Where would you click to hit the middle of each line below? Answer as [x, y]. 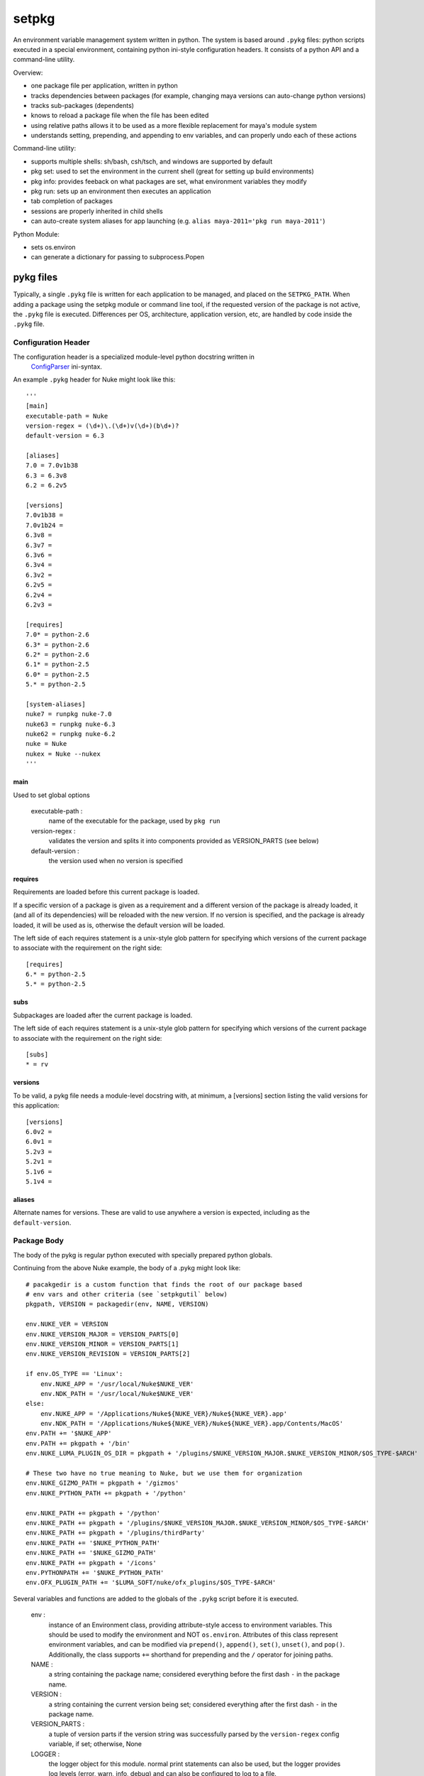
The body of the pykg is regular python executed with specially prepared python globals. [143, 1255]
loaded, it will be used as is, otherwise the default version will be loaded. [119, 925]
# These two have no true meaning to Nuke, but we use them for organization [164, 1473]
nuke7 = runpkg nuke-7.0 [69, 714]
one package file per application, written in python [105, 86]
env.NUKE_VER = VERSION [67, 1324]
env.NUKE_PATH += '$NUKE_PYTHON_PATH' [93, 1543]
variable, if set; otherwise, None [95, 1744]
